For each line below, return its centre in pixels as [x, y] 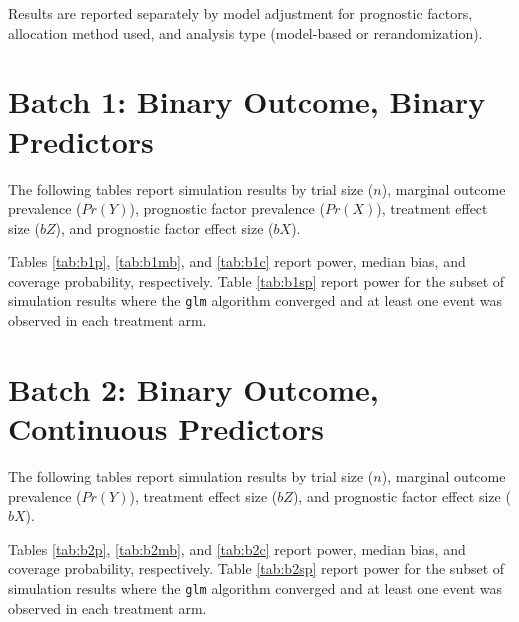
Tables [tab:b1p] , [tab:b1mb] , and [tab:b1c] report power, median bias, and [237, 261]
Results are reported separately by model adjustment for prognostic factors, [240, 13]
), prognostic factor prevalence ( [227, 208]
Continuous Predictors [166, 428]
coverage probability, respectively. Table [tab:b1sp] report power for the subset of [256, 280]
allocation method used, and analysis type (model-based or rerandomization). [245, 32]
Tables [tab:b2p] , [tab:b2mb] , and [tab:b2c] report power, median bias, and [237, 548]
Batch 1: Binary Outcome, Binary [247, 101]
